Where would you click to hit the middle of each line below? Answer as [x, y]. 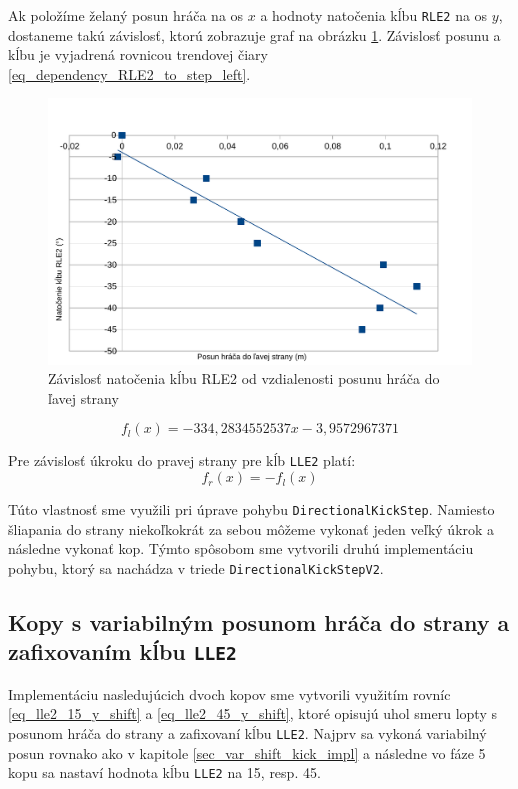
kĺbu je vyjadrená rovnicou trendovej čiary [138, 54]
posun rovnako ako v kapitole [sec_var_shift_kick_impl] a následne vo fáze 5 [247, 752]
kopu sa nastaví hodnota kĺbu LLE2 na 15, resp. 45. [164, 772]
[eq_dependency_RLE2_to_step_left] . [129, 73]
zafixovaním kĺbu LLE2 [122, 651]
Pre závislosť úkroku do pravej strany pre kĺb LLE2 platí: [182, 460]
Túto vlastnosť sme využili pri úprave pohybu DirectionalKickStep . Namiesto [251, 509]
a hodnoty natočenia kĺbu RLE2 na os [374, 15]
